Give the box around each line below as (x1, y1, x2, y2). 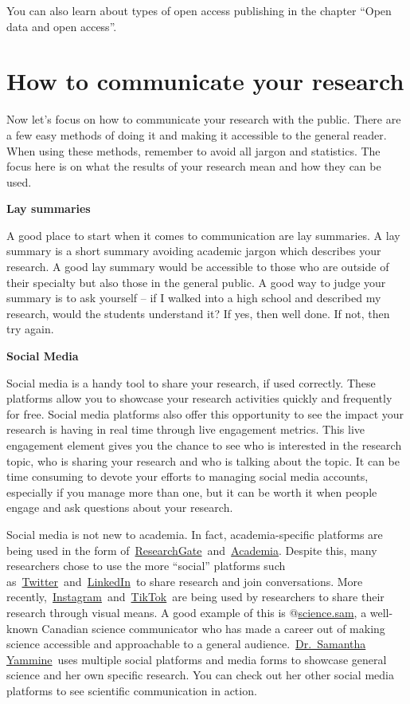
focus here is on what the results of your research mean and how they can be (6, 158, 381, 175)
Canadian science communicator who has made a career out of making (41, 619, 385, 636)
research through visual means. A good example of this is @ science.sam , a (6, 604, 367, 620)
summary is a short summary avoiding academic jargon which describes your (6, 242, 381, 259)
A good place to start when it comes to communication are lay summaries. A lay (6, 226, 400, 243)
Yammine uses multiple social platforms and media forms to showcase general (6, 651, 387, 667)
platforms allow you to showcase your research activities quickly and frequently (6, 390, 392, 407)
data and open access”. (6, 18, 117, 34)
